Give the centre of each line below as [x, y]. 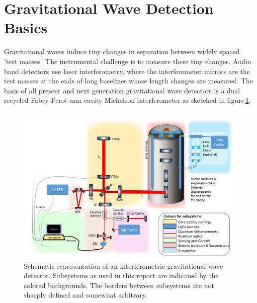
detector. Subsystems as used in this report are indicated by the [121, 275]
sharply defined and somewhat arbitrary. [86, 295]
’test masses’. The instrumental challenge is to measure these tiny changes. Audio [128, 61]
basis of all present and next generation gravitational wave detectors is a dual [122, 90]
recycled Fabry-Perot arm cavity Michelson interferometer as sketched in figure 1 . [128, 100]
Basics [26, 28]
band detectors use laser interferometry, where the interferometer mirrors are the [127, 71]
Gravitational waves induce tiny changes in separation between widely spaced [122, 51]
